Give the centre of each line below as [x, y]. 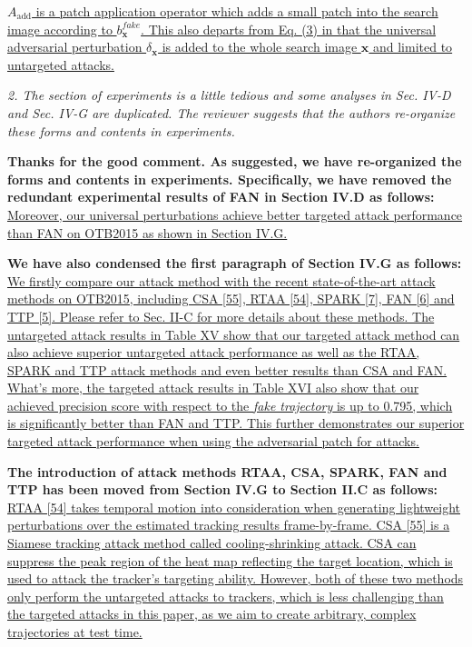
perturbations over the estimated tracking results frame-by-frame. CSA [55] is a [229, 525]
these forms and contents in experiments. [121, 130]
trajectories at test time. [75, 632]
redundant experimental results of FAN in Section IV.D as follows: [221, 197]
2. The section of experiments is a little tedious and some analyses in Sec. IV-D [229, 95]
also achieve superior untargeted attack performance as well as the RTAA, [214, 352]
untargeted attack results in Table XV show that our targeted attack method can [234, 334]
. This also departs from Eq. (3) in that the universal [289, 29]
